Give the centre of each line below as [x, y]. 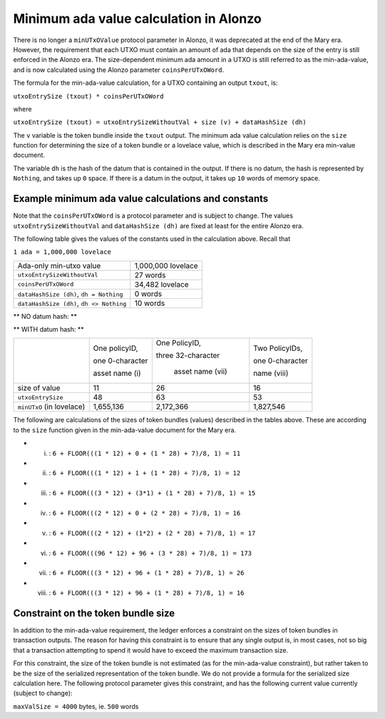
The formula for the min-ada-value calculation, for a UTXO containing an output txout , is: [145, 83]
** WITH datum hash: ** [49, 330]
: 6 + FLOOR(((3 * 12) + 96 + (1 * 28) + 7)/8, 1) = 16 [147, 593]
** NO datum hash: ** [45, 316]
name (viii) [271, 373]
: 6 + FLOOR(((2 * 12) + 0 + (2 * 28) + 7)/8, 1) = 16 [145, 513]
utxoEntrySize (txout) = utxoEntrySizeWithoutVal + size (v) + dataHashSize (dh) [160, 122]
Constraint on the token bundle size [94, 613]
